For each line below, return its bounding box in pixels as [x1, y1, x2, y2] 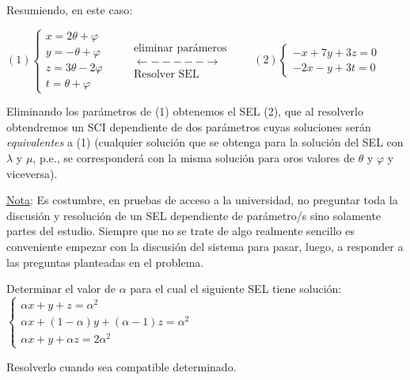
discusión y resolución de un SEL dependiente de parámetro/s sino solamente [6, 207, 382, 223]
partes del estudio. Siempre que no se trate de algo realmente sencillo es [6, 222, 355, 239]
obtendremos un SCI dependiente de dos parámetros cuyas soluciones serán [6, 118, 371, 135]
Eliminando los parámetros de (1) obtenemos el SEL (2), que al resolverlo [6, 103, 363, 120]
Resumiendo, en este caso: [6, 2, 133, 17]
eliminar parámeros [133, 43, 227, 55]
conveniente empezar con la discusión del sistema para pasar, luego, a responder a [6, 237, 404, 254]
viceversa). [6, 165, 58, 181]
